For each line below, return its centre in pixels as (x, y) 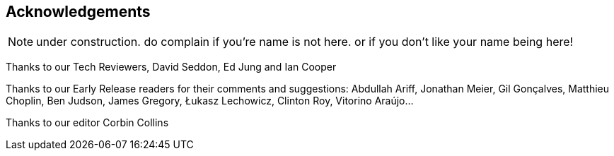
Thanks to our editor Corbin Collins (87, 123)
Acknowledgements (78, 12)
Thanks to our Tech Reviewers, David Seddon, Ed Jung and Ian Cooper (171, 67)
